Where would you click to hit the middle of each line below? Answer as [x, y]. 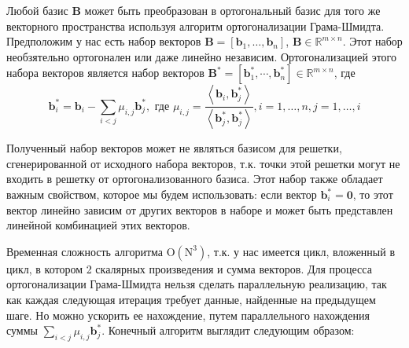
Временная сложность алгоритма [85, 251]
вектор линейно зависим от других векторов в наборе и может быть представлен [200, 209]
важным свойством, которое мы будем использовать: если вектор [162, 194]
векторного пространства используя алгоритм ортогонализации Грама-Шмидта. [195, 26]
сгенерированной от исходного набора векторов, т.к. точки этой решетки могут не [203, 163]
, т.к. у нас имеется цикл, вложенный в [301, 251]
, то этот [373, 194]
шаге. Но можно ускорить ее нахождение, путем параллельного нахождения [188, 315]
